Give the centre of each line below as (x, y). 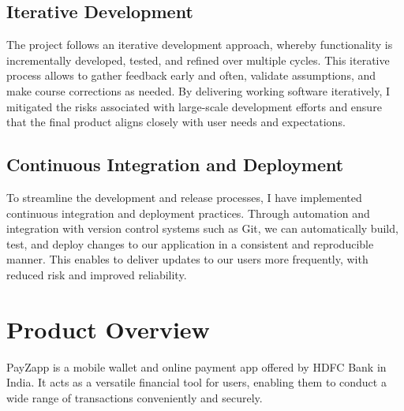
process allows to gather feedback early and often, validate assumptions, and (191, 75)
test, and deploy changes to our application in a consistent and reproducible (190, 243)
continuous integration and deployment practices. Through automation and (188, 213)
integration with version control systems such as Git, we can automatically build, (202, 228)
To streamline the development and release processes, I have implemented (184, 197)
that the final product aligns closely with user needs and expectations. (176, 122)
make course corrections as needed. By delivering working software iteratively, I (198, 90)
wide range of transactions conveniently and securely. (135, 397)
